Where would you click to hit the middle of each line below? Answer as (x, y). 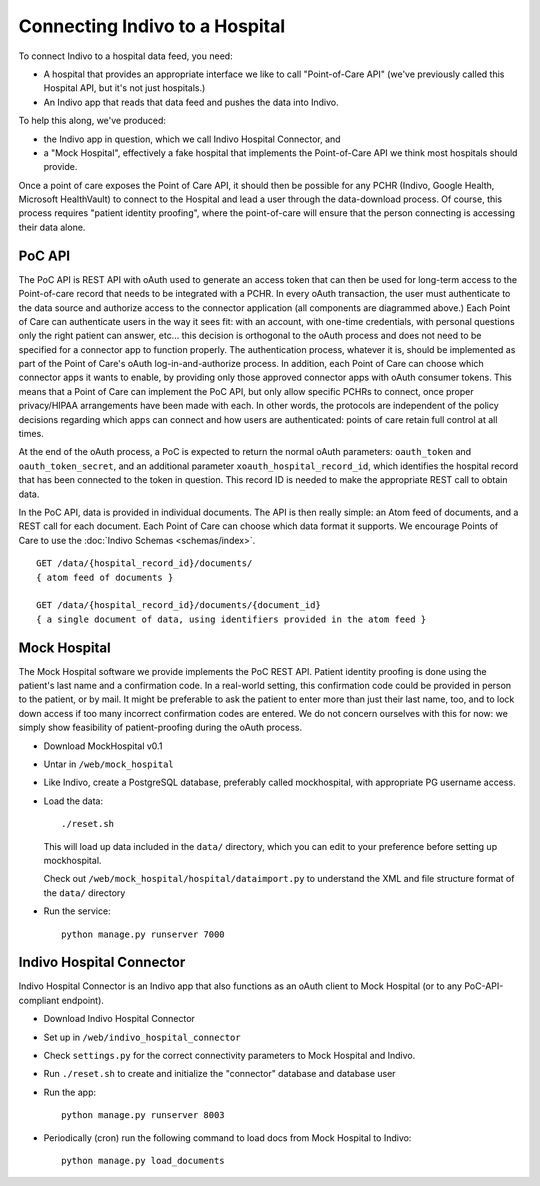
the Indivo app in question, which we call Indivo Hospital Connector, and (192, 139)
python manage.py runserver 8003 (143, 1115)
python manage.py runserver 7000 (143, 934)
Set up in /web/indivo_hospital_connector (142, 1037)
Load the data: (73, 801)
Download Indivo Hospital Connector (119, 1019)
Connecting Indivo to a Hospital (152, 26)
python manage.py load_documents (143, 1160)
